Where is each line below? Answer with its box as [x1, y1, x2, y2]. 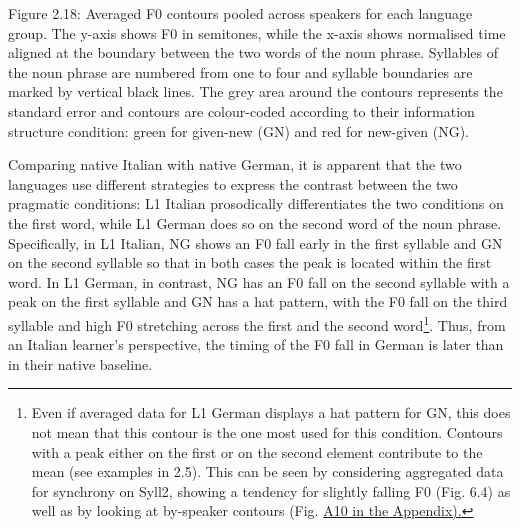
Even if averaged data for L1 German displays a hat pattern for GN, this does [31, 402, 511, 423]
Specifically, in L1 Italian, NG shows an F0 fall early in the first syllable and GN [8, 232, 503, 253]
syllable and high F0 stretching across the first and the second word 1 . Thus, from [8, 311, 506, 335]
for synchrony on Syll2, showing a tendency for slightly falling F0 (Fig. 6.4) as [31, 480, 511, 501]
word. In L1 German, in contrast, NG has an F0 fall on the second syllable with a [8, 271, 510, 292]
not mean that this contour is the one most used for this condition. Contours [31, 421, 503, 442]
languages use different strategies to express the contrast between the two [8, 173, 458, 194]
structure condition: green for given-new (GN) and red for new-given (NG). [8, 120, 469, 141]
